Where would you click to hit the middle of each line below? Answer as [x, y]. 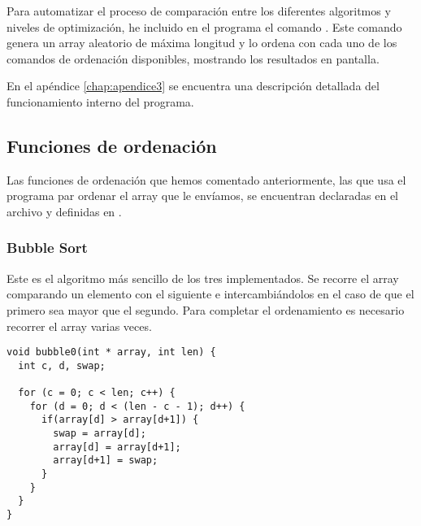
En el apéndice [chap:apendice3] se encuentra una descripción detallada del [193, 86]
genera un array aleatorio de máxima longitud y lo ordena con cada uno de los [202, 43]
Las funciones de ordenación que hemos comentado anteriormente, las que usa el [206, 179]
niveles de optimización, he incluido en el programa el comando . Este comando [204, 26]
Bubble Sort [47, 248]
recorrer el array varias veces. [79, 326]
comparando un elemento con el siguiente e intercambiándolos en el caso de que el [210, 294]
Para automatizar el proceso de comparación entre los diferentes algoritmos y [199, 11]
